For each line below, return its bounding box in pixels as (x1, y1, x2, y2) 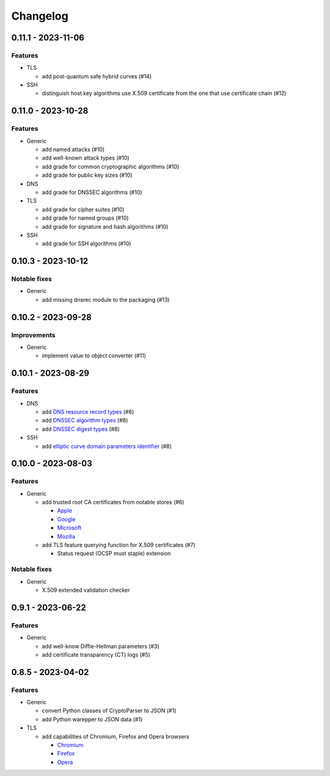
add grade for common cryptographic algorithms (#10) (42, 163, 180, 170)
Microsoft (57, 524, 82, 532)
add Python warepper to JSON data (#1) (42, 715, 143, 723)
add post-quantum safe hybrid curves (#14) (42, 72, 152, 80)
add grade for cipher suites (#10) (42, 206, 125, 213)
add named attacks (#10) (42, 146, 105, 153)
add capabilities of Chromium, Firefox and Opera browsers (42, 733, 189, 740)
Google (57, 515, 76, 523)
